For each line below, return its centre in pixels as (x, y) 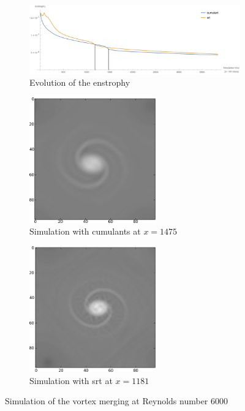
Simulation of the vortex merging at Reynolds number (107, 401)
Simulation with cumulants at (85, 231)
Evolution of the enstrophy (80, 82)
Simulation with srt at (71, 380)
